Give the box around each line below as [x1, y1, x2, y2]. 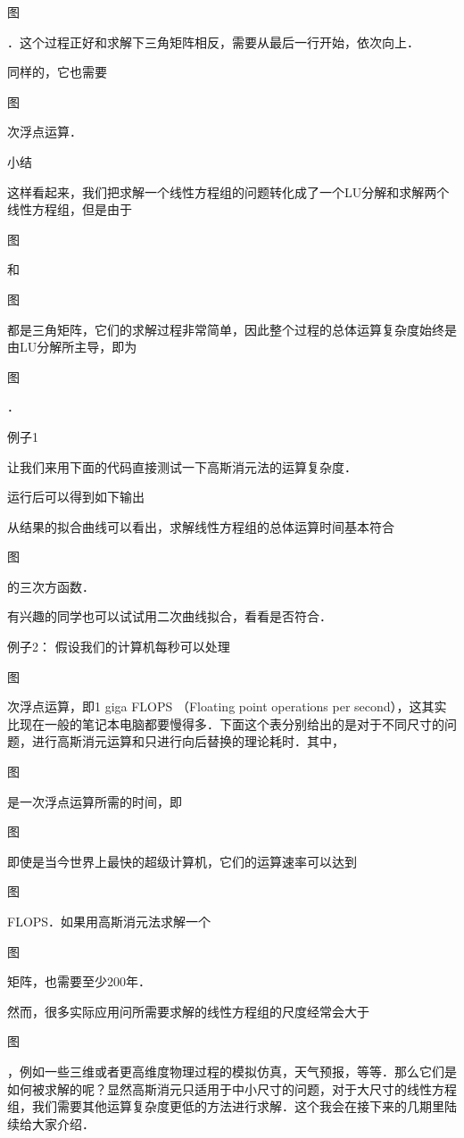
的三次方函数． [7, 577, 95, 595]
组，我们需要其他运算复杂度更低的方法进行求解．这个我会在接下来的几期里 [7, 1097, 444, 1116]
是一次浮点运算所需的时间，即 [7, 792, 182, 810]
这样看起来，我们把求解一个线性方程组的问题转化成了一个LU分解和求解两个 [7, 182, 450, 201]
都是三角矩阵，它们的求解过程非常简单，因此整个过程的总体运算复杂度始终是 [7, 320, 457, 338]
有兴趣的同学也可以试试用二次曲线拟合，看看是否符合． [7, 607, 332, 626]
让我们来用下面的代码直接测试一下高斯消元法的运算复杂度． [7, 457, 357, 476]
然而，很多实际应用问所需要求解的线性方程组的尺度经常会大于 [7, 1001, 369, 1020]
